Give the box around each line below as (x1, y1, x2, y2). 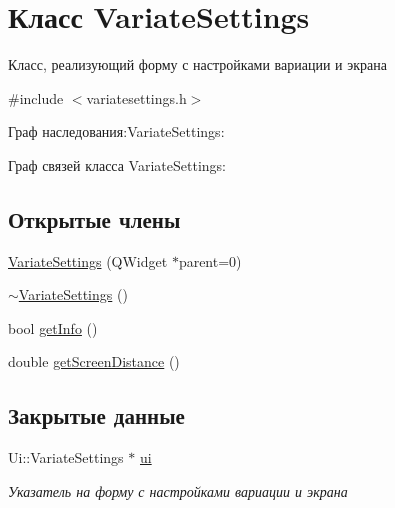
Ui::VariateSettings (8, 447, 124, 468)
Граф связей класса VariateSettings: (8, 154, 226, 175)
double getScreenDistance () (8, 351, 180, 372)
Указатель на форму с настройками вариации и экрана (8, 480, 348, 501)
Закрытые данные (8, 400, 185, 431)
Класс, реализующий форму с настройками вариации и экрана (8, 54, 387, 75)
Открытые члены (8, 203, 181, 234)
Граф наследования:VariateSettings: (8, 121, 225, 142)
